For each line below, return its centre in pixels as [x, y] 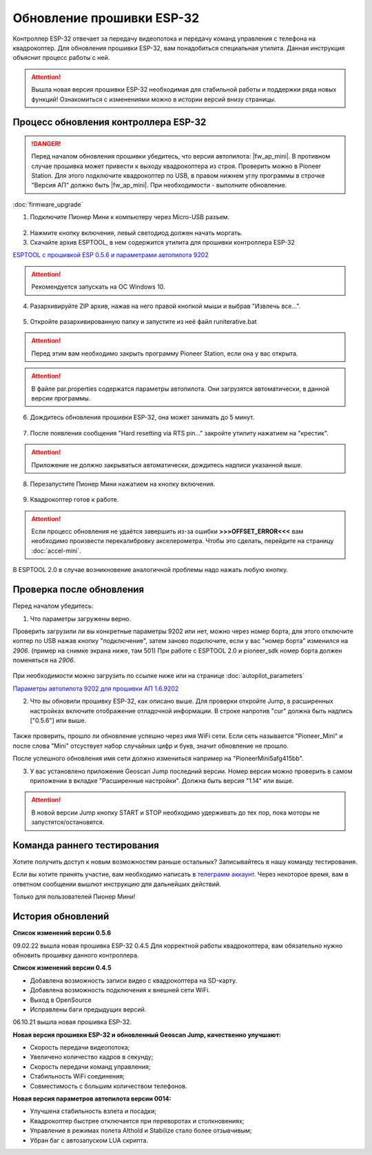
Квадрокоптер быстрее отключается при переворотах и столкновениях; [137, 1121]
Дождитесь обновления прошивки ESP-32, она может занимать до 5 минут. [142, 418]
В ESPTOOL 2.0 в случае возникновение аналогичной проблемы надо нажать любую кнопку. [151, 570]
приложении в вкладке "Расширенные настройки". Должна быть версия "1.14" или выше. [162, 781]
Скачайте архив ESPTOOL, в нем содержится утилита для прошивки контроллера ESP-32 [163, 243]
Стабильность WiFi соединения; [77, 1076]
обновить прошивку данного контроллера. [76, 955]
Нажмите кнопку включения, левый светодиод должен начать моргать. [136, 233]
